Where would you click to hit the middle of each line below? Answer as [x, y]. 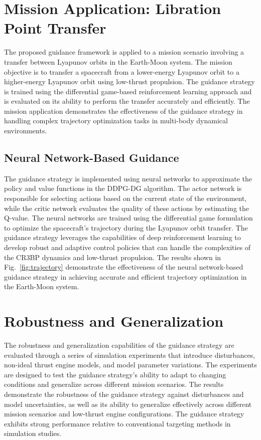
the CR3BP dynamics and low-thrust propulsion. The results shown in [113, 257]
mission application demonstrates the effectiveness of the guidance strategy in [123, 111]
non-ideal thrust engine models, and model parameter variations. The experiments [130, 365]
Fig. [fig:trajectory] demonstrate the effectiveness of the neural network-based [124, 267]
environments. [26, 131]
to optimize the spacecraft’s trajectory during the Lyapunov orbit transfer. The [126, 227]
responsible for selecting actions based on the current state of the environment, [125, 198]
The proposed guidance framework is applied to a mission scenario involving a [124, 52]
